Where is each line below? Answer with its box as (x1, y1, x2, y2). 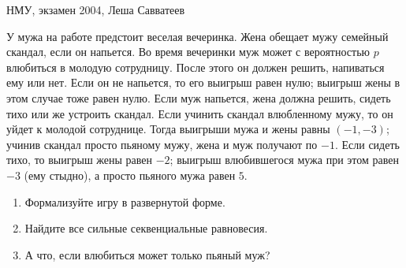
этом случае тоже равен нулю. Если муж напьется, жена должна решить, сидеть (6, 89, 391, 106)
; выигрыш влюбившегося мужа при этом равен (169, 151, 399, 168)
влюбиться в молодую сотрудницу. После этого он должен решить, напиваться (6, 58, 385, 75)
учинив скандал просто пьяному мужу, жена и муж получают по (6, 136, 318, 152)
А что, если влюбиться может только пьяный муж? (24, 246, 270, 262)
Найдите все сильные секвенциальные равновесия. (24, 220, 268, 236)
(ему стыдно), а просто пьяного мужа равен (24, 166, 236, 183)
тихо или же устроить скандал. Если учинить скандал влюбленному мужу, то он (6, 105, 393, 121)
